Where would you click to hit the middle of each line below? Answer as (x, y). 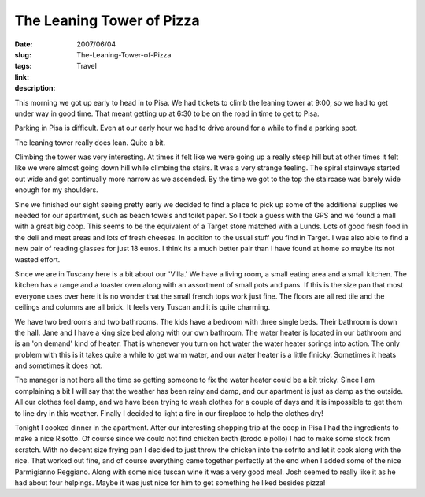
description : (35, 88)
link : (22, 77)
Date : (24, 44)
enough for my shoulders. (56, 190)
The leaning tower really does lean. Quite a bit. (90, 143)
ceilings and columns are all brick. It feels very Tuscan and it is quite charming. (142, 307)
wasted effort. (37, 259)
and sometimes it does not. (59, 365)
